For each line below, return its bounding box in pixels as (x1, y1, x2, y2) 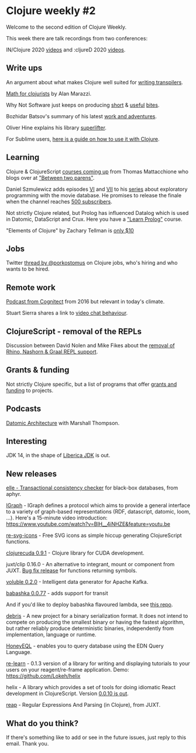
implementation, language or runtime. (6, 631, 97, 638)
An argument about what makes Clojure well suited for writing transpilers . (6, 78, 183, 85)
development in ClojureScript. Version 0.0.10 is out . (6, 690, 129, 697)
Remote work (6, 282, 56, 292)
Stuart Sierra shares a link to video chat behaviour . (6, 309, 128, 317)
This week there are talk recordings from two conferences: (6, 35, 148, 42)
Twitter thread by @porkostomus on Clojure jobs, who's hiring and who (6, 259, 178, 266)
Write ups (6, 63, 43, 73)
